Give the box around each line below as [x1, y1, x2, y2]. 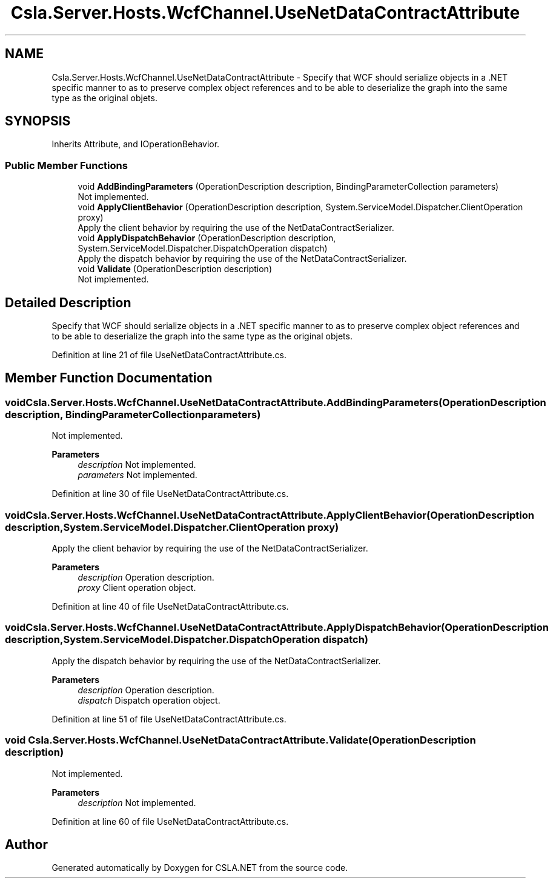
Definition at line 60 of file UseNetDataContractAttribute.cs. [51, 816, 289, 827]
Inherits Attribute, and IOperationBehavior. [51, 139, 220, 150]
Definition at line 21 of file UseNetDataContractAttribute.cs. [51, 350, 286, 361]
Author [5, 836, 48, 852]
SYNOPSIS [5, 113, 71, 129]
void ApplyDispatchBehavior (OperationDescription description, [78, 233, 336, 244]
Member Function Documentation [5, 370, 213, 386]
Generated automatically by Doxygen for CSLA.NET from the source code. [51, 862, 348, 873]
